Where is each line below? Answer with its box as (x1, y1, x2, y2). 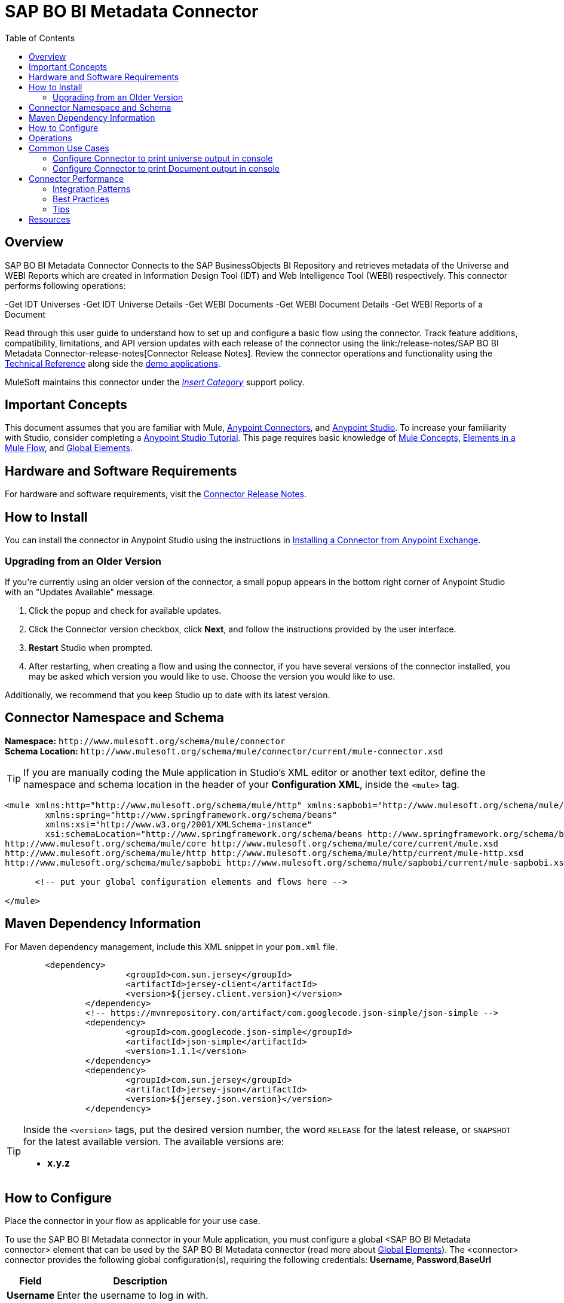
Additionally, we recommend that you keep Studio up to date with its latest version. (5, 689, 330, 700)
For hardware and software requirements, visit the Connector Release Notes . (5, 489, 306, 500)
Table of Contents (5, 32, 75, 43)
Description (113, 1275, 167, 1287)
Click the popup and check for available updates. (29, 605, 222, 616)
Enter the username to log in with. (57, 1289, 209, 1302)
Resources (29, 214, 70, 224)
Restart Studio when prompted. (29, 642, 153, 653)
